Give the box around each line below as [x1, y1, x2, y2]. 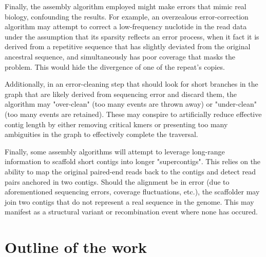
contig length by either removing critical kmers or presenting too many [5, 118, 228, 129]
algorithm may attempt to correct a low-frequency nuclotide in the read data [5, 21, 247, 32]
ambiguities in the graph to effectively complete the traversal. [5, 129, 198, 140]
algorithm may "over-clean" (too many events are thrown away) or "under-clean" [5, 98, 257, 109]
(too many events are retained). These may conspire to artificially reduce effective [5, 108, 262, 119]
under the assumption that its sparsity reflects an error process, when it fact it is [5, 31, 259, 42]
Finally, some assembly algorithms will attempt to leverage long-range [5, 146, 225, 156]
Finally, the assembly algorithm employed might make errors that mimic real [5, 1, 246, 11]
